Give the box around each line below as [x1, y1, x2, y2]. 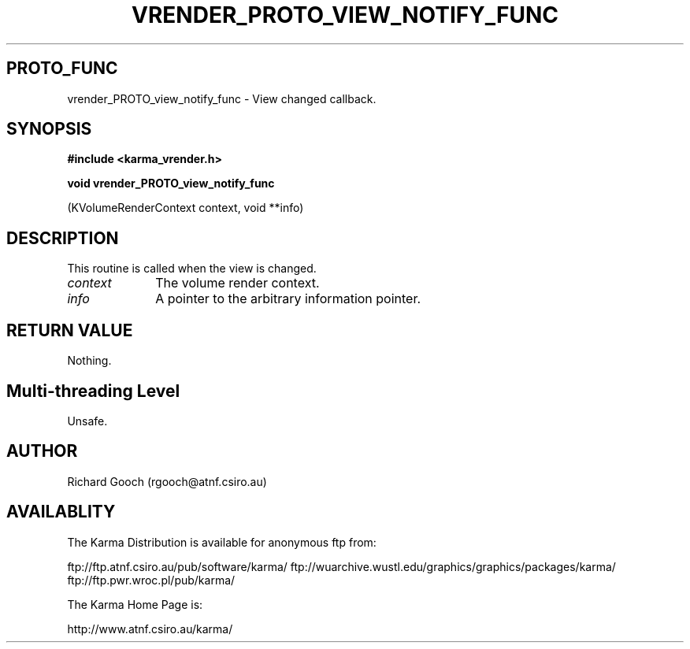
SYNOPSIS [6, 119, 92, 139]
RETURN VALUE [6, 320, 133, 340]
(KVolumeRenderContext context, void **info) [67, 201, 304, 215]
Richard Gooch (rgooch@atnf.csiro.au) [67, 474, 267, 488]
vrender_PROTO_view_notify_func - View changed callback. [67, 91, 377, 106]
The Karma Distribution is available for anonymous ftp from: [67, 535, 377, 549]
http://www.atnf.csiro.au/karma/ [67, 621, 233, 636]
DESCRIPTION [6, 228, 119, 248]
